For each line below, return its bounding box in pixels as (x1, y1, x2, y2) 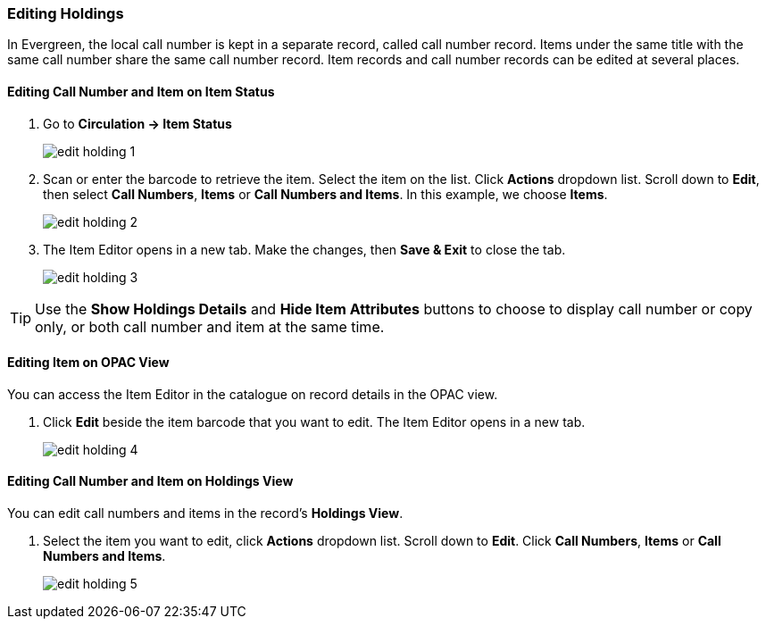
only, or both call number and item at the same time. (35, 317, 385, 336)
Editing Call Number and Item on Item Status (7, 83, 275, 99)
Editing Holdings (7, 4, 124, 22)
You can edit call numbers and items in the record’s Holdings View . (7, 505, 404, 522)
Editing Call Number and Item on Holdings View (7, 473, 294, 489)
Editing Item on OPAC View (7, 355, 170, 371)
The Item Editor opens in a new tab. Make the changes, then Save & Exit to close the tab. (43, 241, 566, 257)
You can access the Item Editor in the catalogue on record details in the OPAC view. (7, 386, 498, 402)
